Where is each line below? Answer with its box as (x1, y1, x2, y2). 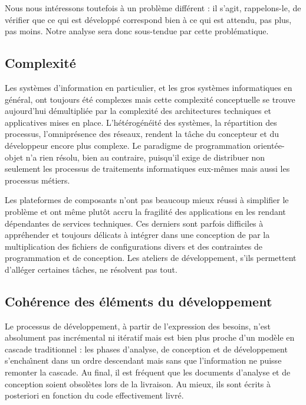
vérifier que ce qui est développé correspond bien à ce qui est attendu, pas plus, (5, 13, 292, 25)
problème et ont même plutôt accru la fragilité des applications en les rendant (5, 205, 286, 217)
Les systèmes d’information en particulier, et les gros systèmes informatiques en (5, 81, 292, 93)
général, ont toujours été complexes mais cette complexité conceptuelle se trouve (5, 93, 295, 105)
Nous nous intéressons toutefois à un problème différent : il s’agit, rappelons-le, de (5, 2, 301, 14)
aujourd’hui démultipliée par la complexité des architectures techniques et (5, 104, 271, 117)
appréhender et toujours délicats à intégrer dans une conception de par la (5, 228, 270, 241)
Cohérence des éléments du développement (5, 292, 272, 310)
